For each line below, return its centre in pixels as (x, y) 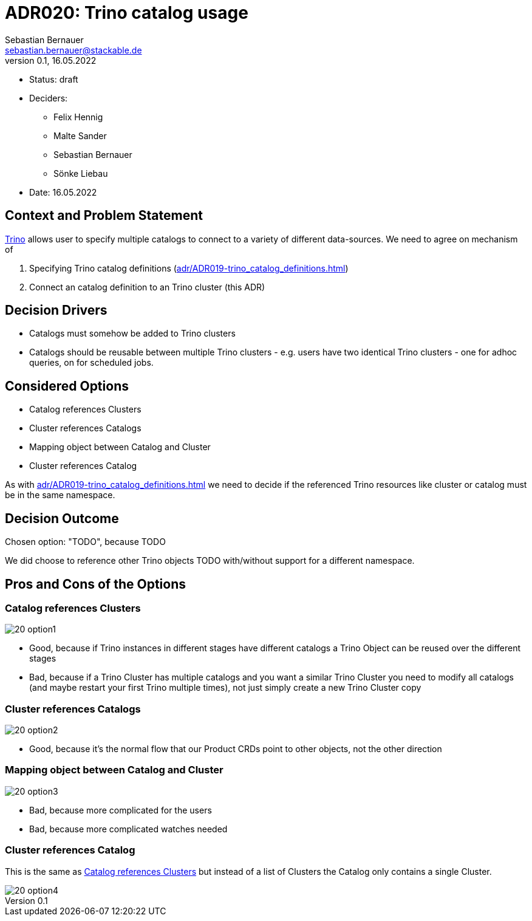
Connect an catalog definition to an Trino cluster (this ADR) (147, 287)
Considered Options (67, 386)
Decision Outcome (62, 518)
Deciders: (49, 98)
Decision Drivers (56, 310)
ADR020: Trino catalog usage (127, 13)
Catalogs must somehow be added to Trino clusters (132, 334)
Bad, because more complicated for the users (121, 810)
